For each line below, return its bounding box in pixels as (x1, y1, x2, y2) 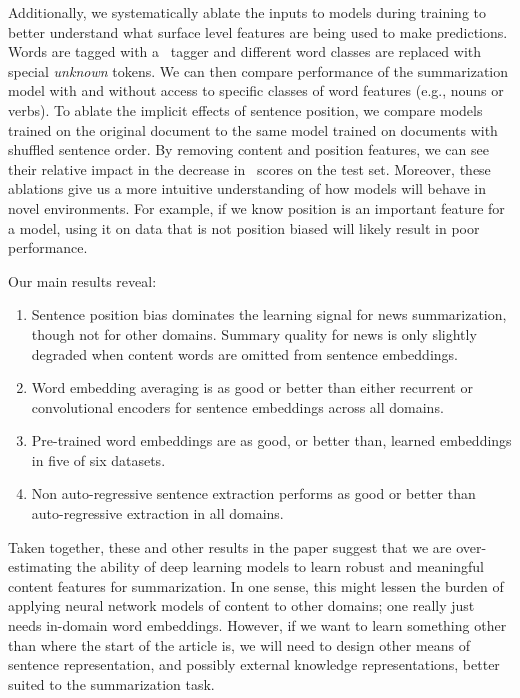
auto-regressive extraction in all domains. (31, 503, 284, 524)
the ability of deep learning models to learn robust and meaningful (76, 556, 484, 577)
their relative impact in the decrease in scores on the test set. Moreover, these (8, 158, 491, 179)
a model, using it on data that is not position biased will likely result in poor (8, 217, 480, 238)
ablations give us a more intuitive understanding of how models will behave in (8, 178, 486, 199)
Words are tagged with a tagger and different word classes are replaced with (8, 41, 482, 62)
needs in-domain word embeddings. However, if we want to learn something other (8, 615, 507, 636)
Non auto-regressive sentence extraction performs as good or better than (31, 483, 476, 504)
